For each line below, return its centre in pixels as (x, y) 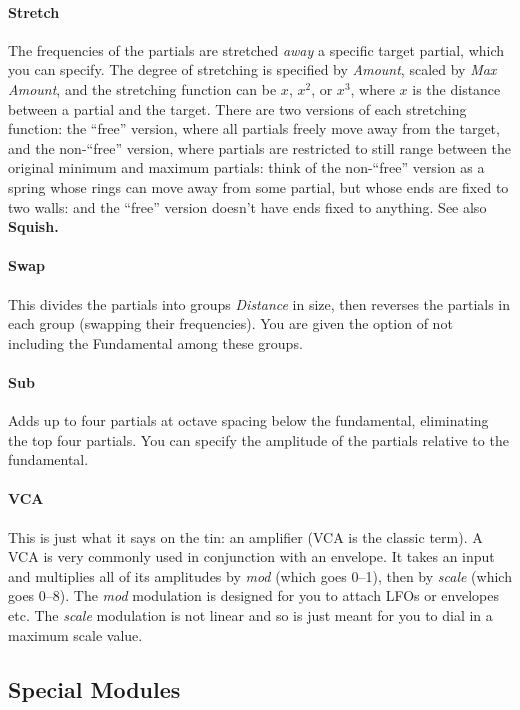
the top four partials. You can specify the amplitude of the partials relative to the (258, 439)
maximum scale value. (75, 634)
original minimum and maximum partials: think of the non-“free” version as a (246, 167)
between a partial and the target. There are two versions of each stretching (237, 108)
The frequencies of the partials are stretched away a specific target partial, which (256, 49)
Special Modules (94, 688)
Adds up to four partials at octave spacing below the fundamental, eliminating (248, 420)
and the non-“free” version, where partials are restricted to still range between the (260, 147)
